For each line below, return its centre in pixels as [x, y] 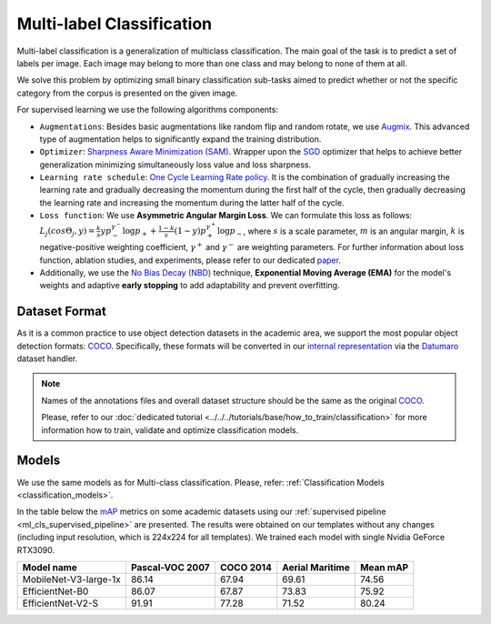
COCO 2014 [246, 567]
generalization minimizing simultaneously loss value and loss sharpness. [175, 165]
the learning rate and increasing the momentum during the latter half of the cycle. [192, 202]
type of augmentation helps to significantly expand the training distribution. [180, 139]
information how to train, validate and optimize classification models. [170, 430]
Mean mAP [384, 567]
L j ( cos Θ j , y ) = [67, 232]
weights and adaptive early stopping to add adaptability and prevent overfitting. [190, 286]
